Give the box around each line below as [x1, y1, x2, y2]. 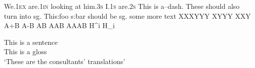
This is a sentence [4, 36, 58, 47]
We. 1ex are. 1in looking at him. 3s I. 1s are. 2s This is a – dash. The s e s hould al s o [4, 1, 240, 11]
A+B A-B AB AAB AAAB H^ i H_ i [4, 20, 115, 31]
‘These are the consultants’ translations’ [4, 56, 126, 66]
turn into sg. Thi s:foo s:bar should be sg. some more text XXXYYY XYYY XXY [4, 10, 251, 21]
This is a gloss [4, 46, 47, 57]
